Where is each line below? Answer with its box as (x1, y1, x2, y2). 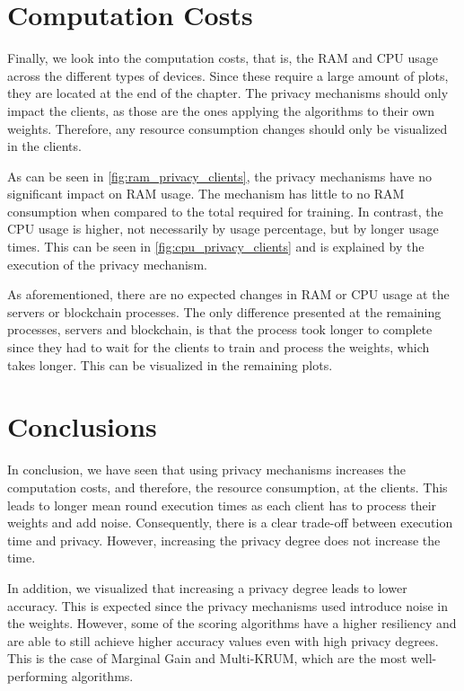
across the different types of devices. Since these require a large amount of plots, (7, 66, 449, 84)
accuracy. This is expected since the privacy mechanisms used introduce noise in (7, 596, 448, 615)
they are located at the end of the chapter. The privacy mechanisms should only (7, 84, 449, 102)
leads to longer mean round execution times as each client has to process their (7, 495, 437, 514)
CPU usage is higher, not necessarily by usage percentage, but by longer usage (7, 219, 439, 238)
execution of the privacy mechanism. (7, 254, 207, 273)
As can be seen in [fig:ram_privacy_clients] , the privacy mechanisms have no (7, 166, 432, 185)
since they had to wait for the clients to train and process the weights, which (7, 338, 430, 357)
